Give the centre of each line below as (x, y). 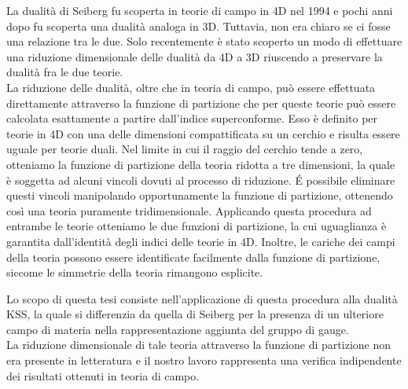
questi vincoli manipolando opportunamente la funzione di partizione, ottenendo (200, 195)
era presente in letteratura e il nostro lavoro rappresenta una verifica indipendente (204, 360)
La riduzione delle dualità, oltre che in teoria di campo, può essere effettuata (191, 87)
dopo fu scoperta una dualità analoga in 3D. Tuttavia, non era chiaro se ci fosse (198, 26)
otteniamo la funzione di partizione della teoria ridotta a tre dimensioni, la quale (201, 164)
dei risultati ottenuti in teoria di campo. (103, 375)
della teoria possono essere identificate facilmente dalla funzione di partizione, (193, 257)
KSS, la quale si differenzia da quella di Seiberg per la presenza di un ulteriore (195, 314)
